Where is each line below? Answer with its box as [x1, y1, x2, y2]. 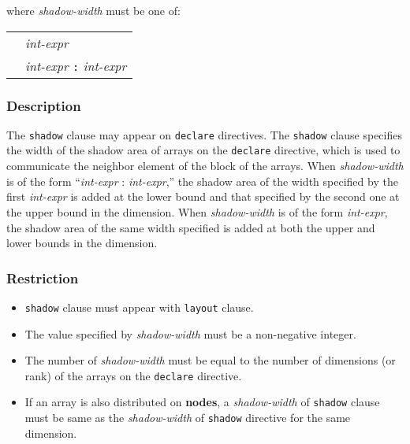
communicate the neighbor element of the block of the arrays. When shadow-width [6, 157, 404, 174]
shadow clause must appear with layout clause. [24, 298, 254, 315]
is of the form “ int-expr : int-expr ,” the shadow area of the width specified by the [6, 172, 398, 189]
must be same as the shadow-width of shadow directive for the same [24, 409, 351, 426]
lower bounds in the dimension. [6, 235, 158, 251]
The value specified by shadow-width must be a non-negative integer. [24, 325, 356, 342]
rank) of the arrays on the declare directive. [24, 367, 242, 383]
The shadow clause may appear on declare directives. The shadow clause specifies [6, 126, 402, 142]
